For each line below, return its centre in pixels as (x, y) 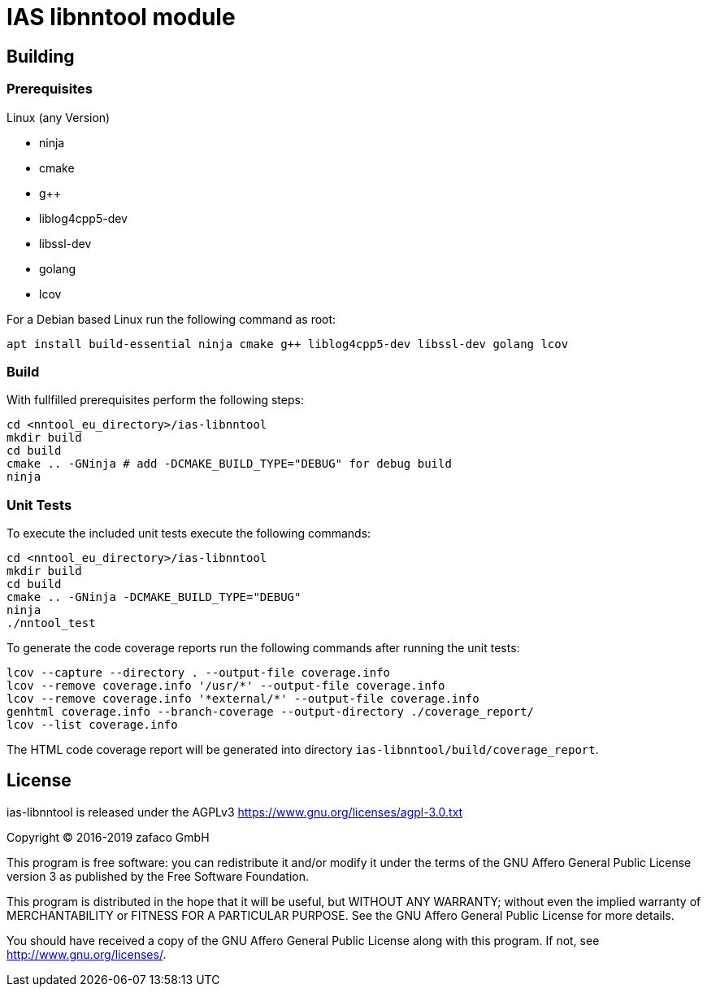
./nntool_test (51, 623)
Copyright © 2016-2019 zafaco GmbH (108, 837)
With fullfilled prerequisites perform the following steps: (155, 400)
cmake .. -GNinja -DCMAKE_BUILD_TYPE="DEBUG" (154, 597)
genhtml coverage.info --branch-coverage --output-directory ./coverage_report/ (271, 712)
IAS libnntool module (121, 17)
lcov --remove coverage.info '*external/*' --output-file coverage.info (243, 699)
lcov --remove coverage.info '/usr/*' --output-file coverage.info (226, 686)
